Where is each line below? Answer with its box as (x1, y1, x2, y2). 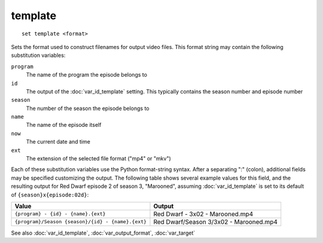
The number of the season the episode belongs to (26, 105, 150, 112)
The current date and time (26, 138, 91, 145)
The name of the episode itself (26, 121, 102, 129)
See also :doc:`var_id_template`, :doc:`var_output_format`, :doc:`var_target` (11, 229, 196, 236)
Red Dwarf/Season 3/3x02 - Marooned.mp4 (153, 217, 278, 226)
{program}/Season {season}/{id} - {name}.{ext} (14, 218, 147, 225)
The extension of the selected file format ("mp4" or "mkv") (26, 155, 172, 162)
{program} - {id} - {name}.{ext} (14, 211, 106, 217)
